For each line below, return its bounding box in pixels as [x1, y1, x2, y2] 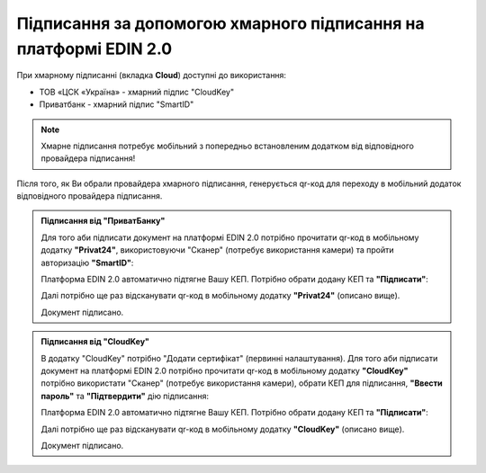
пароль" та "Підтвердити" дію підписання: [40, 390, 210, 401]
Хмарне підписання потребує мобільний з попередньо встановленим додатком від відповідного [40, 140, 414, 151]
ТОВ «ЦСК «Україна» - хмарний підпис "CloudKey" [39, 86, 234, 97]
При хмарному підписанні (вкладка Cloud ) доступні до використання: [16, 70, 287, 81]
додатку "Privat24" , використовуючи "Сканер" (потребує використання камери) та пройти [40, 245, 394, 255]
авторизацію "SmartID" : [40, 257, 134, 268]
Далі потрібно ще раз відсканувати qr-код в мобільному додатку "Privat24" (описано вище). [40, 290, 400, 301]
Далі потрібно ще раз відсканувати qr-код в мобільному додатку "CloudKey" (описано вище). [40, 424, 405, 434]
